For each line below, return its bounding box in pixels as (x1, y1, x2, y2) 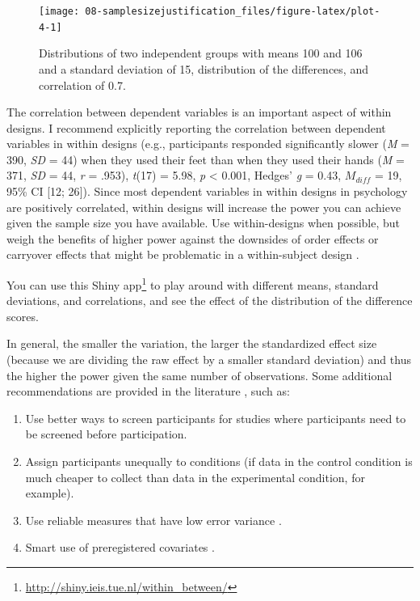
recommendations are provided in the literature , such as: (6, 383, 290, 400)
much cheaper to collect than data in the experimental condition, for (25, 468, 365, 485)
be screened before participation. (25, 425, 187, 442)
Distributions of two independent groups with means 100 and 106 (39, 44, 363, 61)
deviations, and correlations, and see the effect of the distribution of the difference (6, 292, 413, 309)
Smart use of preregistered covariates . (25, 539, 215, 556)
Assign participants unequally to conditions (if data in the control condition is (25, 453, 413, 470)
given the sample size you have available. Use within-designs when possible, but (6, 214, 401, 231)
